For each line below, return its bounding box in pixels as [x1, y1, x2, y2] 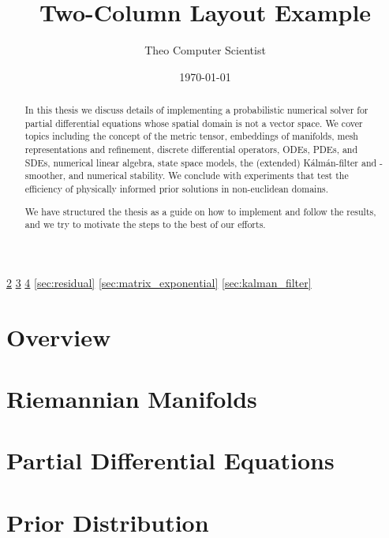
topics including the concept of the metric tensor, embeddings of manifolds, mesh [24, 129, 358, 143]
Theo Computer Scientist [144, 42, 266, 58]
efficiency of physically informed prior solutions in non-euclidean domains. [24, 182, 328, 196]
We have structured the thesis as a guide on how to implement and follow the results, [24, 204, 376, 218]
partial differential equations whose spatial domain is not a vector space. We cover [24, 116, 363, 129]
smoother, [24, 169, 66, 182]
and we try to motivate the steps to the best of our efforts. [24, 218, 266, 231]
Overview [6, 320, 111, 353]
